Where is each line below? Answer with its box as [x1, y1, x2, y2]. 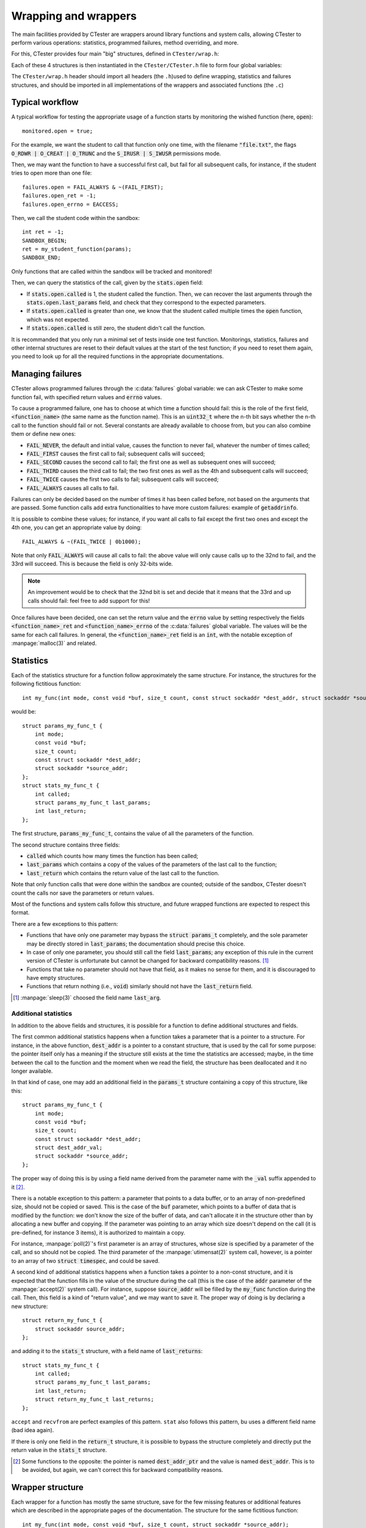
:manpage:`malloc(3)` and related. [11, 639, 97, 647]
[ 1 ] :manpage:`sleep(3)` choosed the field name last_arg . [13, 994, 162, 1001]
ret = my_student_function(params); [22, 246, 132, 253]
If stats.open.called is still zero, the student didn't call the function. [26, 325, 206, 332]
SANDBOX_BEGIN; [22, 237, 68, 244]
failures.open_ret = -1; [22, 193, 96, 199]
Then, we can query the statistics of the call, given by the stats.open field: [11, 279, 204, 287]
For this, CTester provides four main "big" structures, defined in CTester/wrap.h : [11, 50, 220, 57]
